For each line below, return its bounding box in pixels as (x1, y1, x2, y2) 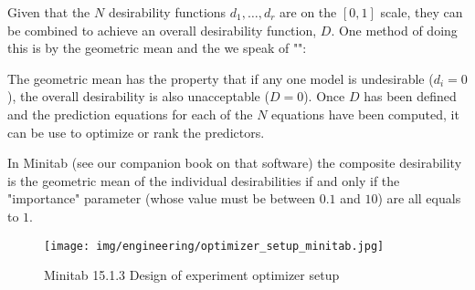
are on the (280, 3, 337, 21)
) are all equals (377, 189, 461, 208)
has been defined (364, 87, 457, 106)
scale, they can (380, 3, 463, 21)
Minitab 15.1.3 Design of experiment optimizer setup (44, 265, 340, 285)
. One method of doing (331, 20, 458, 39)
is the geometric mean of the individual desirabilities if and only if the (7, 171, 400, 190)
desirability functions (108, 3, 227, 21)
